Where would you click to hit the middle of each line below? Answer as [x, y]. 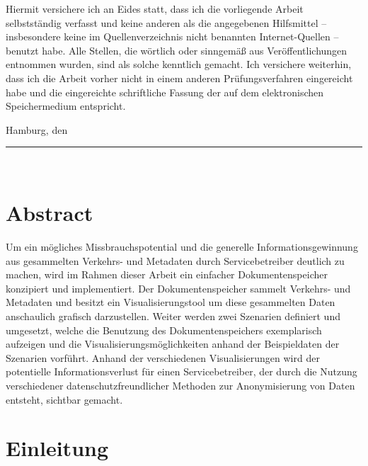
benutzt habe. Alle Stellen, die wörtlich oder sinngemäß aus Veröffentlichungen [177, 50]
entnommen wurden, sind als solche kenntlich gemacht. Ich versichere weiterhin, [179, 64]
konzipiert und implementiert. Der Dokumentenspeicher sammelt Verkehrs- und [178, 288]
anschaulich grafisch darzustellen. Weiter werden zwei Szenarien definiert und [173, 316]
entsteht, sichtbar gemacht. [64, 399]
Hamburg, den [37, 129]
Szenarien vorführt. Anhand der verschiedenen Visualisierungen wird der [163, 357]
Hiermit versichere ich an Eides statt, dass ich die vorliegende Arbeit [155, 8]
